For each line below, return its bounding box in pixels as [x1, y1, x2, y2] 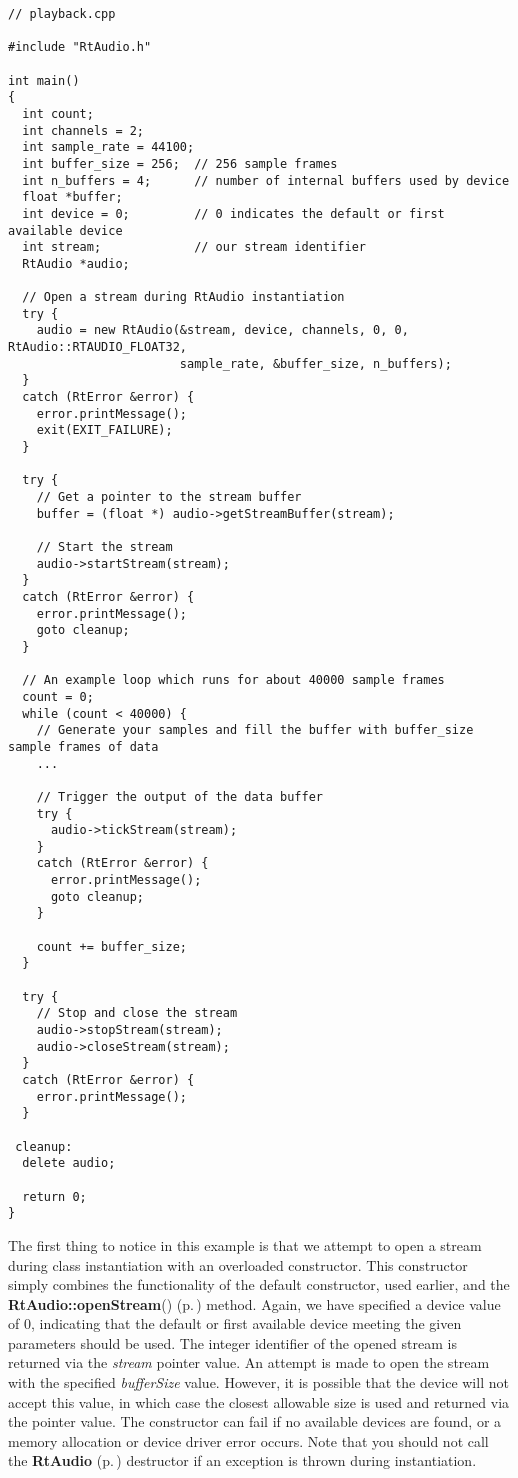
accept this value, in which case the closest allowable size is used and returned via [8, 1391, 510, 1412]
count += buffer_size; [36, 939, 187, 954]
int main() [8, 73, 80, 88]
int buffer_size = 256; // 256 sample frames [22, 156, 338, 171]
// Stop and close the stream [36, 1006, 238, 1021]
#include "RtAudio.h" [8, 40, 152, 55]
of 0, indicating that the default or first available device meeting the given [8, 1313, 462, 1334]
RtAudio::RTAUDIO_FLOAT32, [8, 340, 187, 355]
